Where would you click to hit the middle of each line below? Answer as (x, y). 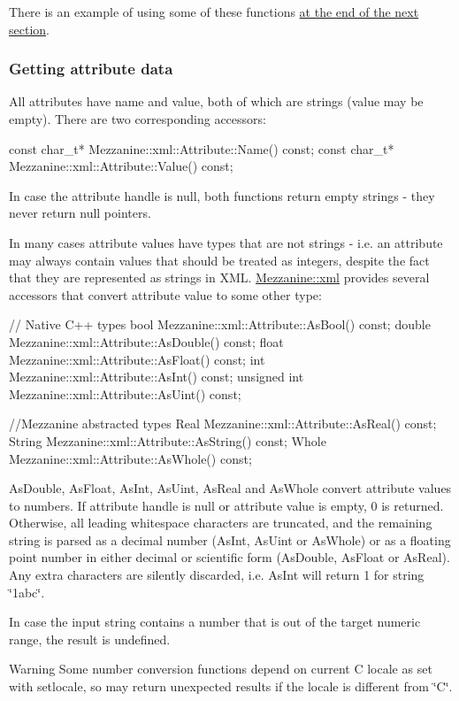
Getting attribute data (91, 69)
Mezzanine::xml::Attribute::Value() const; (121, 166)
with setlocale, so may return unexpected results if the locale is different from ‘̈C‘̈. (231, 686)
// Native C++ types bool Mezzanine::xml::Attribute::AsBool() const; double (220, 324)
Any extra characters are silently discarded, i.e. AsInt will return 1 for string (217, 575)
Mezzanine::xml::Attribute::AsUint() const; (125, 393)
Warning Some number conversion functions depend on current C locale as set (221, 669)
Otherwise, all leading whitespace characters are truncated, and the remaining (221, 523)
